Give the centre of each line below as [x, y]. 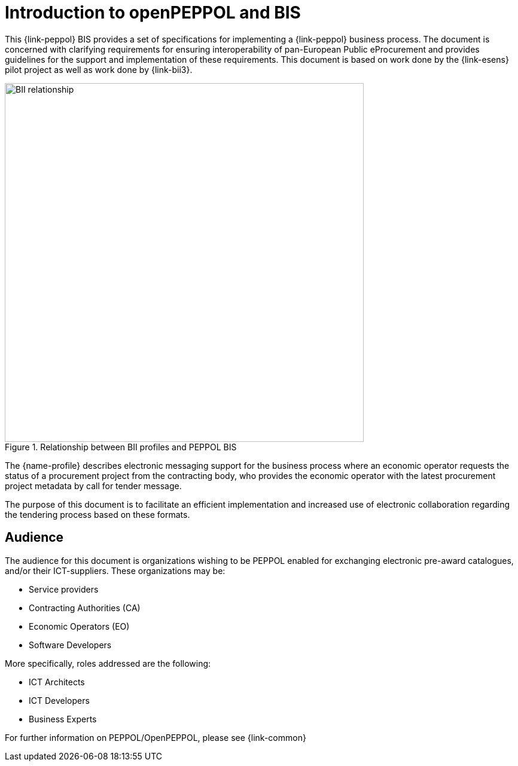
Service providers [64, 589]
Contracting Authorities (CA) [85, 608]
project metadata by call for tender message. [93, 486]
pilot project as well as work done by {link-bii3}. [99, 69]
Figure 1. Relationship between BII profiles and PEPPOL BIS [121, 447]
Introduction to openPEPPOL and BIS [153, 13]
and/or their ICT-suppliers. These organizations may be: [115, 570]
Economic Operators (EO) [79, 626]
